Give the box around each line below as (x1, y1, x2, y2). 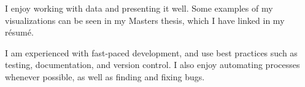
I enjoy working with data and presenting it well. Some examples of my (5, 2, 273, 14)
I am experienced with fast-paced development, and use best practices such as (5, 46, 298, 59)
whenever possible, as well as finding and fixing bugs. (5, 70, 205, 83)
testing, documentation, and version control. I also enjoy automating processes (5, 58, 300, 71)
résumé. (5, 26, 34, 39)
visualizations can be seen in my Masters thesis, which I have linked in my (5, 13, 285, 26)
